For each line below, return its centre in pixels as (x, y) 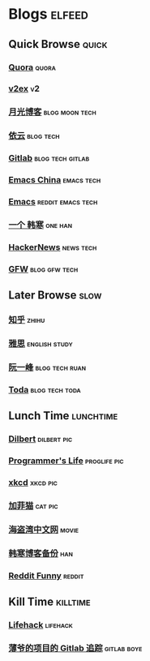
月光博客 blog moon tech (52, 112)
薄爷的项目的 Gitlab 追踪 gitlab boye (75, 648)
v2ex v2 (24, 88)
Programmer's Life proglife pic (66, 461)
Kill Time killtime (49, 602)
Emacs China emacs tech (55, 180)
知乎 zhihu (27, 320)
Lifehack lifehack (41, 625)
